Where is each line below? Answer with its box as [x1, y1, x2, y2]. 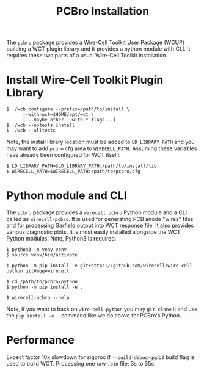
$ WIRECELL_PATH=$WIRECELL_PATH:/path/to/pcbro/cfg [6, 168, 140, 175]
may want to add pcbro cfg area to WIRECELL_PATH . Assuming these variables [6, 145, 197, 152]
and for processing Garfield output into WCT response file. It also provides [6, 222, 194, 230]
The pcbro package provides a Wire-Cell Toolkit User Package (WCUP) [6, 38, 185, 46]
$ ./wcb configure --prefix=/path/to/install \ [6, 106, 130, 112]
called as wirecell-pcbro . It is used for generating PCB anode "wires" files [6, 215, 194, 223]
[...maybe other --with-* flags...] [22, 117, 116, 123]
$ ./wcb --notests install [6, 122, 75, 129]
